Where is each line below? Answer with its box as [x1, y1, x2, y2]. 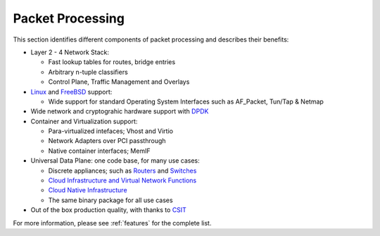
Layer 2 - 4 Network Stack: [30, 48, 109, 56]
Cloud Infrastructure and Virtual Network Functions [48, 176, 197, 185]
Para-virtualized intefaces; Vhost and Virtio [48, 127, 174, 135]
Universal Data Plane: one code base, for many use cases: [30, 156, 200, 165]
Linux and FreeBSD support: [30, 87, 113, 96]
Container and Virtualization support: [30, 117, 138, 125]
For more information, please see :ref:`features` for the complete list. [13, 218, 212, 227]
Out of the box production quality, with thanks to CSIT [30, 206, 186, 214]
